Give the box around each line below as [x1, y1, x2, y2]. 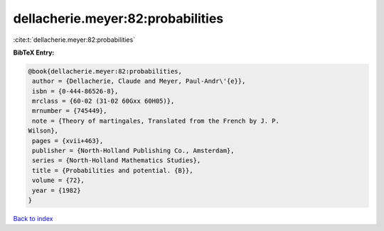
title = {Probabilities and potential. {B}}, [32, 167, 193, 174]
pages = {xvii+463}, [32, 137, 104, 145]
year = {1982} [32, 186, 81, 194]
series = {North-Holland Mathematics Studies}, [32, 157, 201, 164]
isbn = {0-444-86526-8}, [32, 87, 119, 95]
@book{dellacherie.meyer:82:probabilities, [28, 67, 183, 75]
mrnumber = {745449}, [32, 107, 107, 115]
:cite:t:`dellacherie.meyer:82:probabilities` [13, 35, 135, 44]
